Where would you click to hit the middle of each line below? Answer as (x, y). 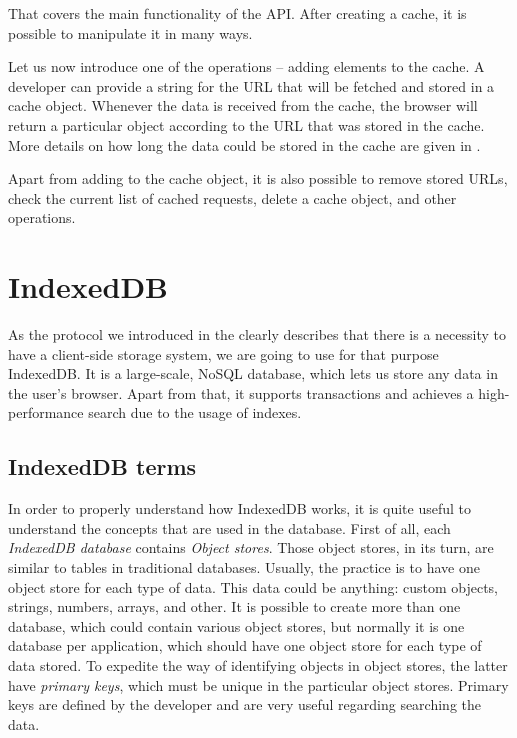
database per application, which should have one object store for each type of (245, 645)
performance (46, 412)
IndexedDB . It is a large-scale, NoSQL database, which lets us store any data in (253, 373)
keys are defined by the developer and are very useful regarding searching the (245, 704)
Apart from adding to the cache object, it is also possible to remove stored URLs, (258, 178)
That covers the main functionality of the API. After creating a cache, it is (237, 13)
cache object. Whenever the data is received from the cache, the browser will (243, 105)
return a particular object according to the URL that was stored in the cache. (246, 124)
